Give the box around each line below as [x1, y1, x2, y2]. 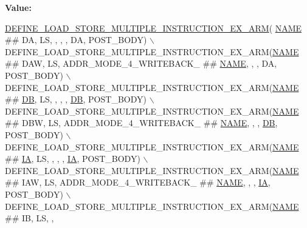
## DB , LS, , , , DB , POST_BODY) [5, 93, 147, 106]
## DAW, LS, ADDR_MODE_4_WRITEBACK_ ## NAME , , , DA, [5, 57, 277, 70]
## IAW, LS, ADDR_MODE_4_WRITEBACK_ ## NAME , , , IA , [5, 176, 271, 189]
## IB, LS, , [5, 212, 54, 224]
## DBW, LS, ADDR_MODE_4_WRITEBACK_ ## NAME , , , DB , [5, 116, 278, 129]
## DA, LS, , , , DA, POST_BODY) [5, 33, 147, 46]
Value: [5, 1, 32, 13]
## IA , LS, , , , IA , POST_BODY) [5, 152, 140, 165]
